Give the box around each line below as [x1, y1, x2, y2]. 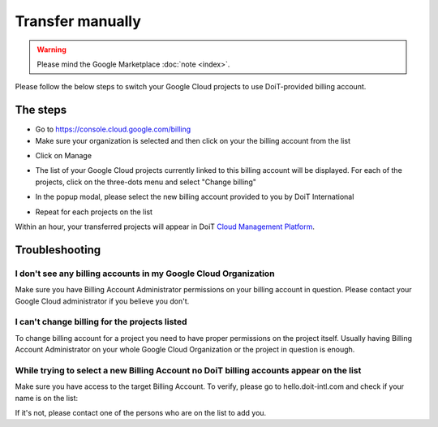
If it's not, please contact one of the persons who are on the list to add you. [15, 408, 267, 417]
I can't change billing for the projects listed [15, 317, 187, 328]
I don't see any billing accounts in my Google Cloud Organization [15, 268, 275, 279]
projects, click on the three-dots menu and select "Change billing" [35, 177, 257, 187]
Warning [36, 45, 67, 54]
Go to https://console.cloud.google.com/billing [35, 124, 191, 134]
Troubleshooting [15, 243, 101, 257]
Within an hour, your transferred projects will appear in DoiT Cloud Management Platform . [15, 222, 316, 231]
